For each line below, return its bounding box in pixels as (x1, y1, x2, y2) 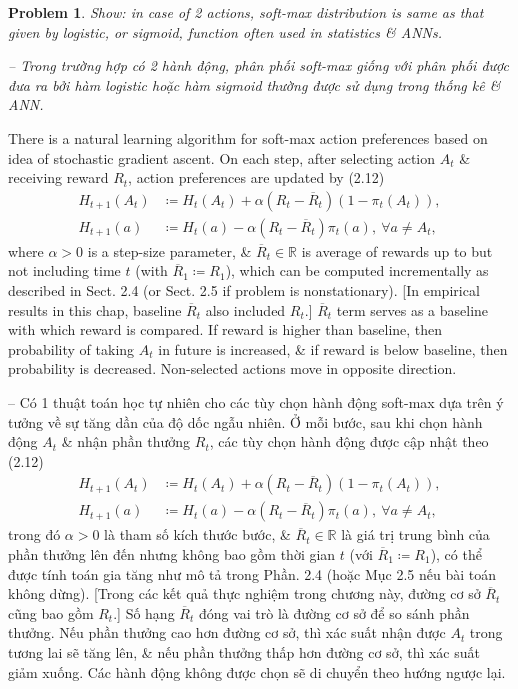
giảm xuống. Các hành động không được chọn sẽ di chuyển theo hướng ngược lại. (8, 661, 506, 682)
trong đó (8, 524, 61, 545)
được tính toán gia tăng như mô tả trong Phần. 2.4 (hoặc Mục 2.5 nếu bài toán (8, 563, 496, 584)
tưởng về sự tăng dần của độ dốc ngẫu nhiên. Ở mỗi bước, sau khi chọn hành (8, 411, 483, 432)
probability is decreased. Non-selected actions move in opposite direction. (8, 358, 457, 379)
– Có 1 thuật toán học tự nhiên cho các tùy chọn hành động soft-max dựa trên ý (8, 391, 504, 412)
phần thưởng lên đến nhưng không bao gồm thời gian (8, 544, 336, 564)
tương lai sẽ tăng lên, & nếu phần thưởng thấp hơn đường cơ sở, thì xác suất (8, 641, 480, 662)
